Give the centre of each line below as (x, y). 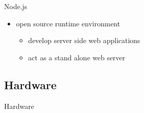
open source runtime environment (68, 23)
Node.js (16, 6)
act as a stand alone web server (77, 57)
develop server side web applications (84, 40)
